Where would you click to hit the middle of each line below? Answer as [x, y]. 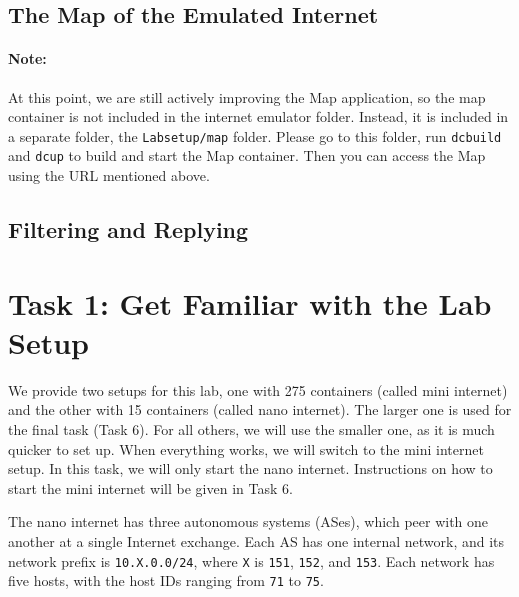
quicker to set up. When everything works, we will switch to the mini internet [246, 448]
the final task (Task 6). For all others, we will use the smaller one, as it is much [251, 428]
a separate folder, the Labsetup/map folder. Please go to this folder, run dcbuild [255, 135]
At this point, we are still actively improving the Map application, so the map [247, 96]
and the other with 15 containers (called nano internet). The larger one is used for [260, 409]
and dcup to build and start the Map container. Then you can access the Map [247, 155]
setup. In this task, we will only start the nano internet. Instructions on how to [250, 468]
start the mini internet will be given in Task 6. [150, 487]
